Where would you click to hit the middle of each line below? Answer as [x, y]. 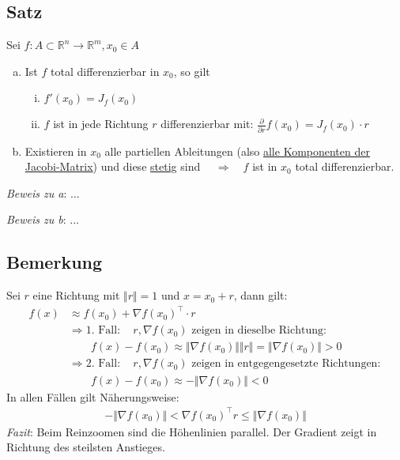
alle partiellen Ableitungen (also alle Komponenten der [237, 151]
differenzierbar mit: [207, 124]
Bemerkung [55, 262]
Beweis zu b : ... [43, 219]
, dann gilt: [260, 295]
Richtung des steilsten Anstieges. [86, 447]
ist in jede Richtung [101, 124]
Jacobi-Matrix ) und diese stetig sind [113, 166]
